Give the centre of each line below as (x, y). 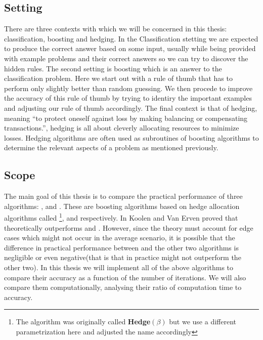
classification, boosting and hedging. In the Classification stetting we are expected (131, 38)
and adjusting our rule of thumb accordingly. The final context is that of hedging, (131, 108)
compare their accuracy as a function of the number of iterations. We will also (125, 277)
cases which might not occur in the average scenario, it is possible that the (120, 238)
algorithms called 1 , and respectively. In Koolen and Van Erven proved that (121, 217)
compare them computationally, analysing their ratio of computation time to (123, 287)
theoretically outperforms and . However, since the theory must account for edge (129, 227)
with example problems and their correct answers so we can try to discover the (126, 58)
